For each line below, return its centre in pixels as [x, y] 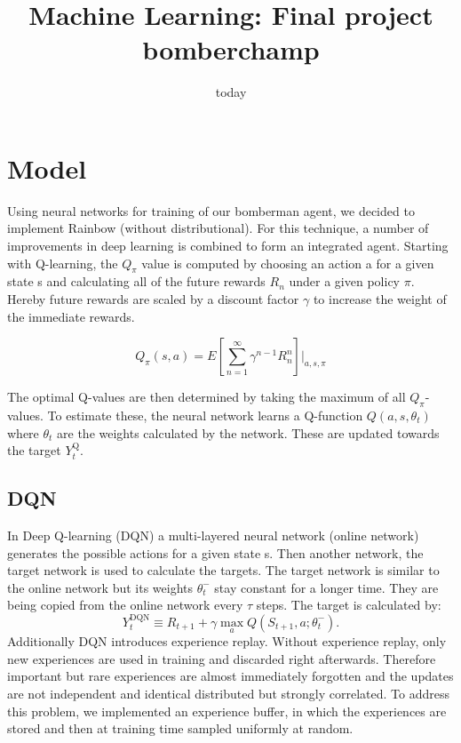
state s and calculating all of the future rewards [136, 281]
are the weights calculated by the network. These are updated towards [248, 432]
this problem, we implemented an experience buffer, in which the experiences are [227, 711]
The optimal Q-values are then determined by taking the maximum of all [207, 397]
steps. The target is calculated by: [349, 605]
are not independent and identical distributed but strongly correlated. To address [228, 693]
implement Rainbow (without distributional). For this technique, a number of [218, 228]
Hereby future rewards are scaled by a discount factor [153, 299]
